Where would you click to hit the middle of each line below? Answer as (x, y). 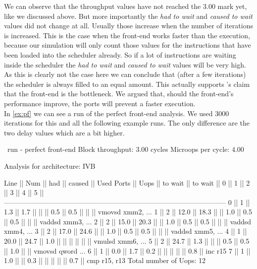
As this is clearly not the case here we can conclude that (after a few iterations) (125, 74)
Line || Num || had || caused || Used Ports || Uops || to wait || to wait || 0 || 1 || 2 (127, 182)
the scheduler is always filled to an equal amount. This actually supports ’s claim (127, 84)
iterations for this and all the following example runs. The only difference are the (127, 123)
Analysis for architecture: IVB (50, 166)
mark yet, (232, 6)
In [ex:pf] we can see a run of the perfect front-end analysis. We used (108, 113)
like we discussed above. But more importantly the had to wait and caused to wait (128, 16)
